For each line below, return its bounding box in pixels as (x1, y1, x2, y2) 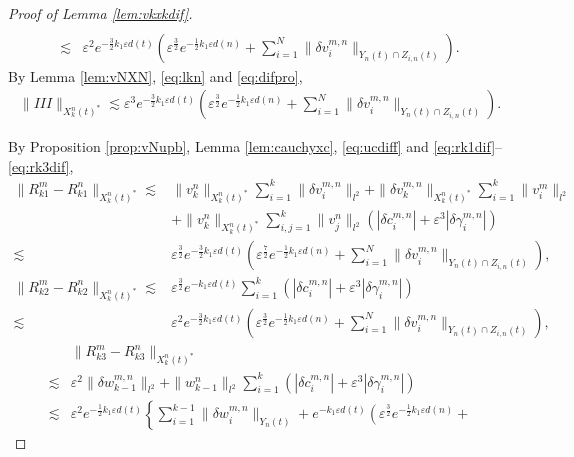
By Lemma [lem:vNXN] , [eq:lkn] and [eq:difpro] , (8, 65, 303, 86)
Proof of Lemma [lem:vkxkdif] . (8, 3, 193, 23)
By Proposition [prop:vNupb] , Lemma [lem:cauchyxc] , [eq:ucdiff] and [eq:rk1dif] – (8, 136, 503, 157)
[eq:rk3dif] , (8, 155, 74, 176)
